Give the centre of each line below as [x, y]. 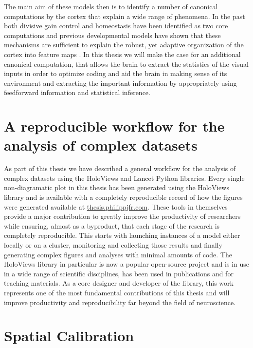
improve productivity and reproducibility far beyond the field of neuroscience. [120, 302]
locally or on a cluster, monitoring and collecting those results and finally [113, 245]
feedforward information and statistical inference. [77, 92]
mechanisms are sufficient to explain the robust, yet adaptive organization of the [124, 45]
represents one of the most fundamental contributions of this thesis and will [117, 292]
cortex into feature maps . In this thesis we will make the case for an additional [122, 54]
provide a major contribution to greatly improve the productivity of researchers [122, 216]
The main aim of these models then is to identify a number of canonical [111, 6]
